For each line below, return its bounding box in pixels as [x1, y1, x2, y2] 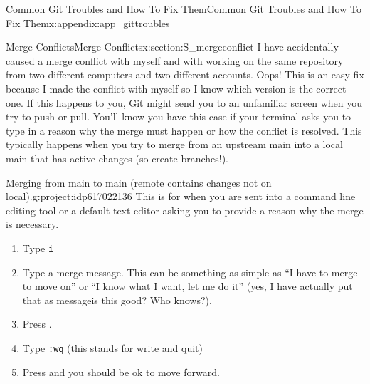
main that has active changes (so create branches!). [6, 150, 229, 165]
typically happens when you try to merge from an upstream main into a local [6, 137, 343, 152]
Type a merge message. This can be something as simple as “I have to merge [22, 264, 358, 279]
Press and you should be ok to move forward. [22, 364, 220, 379]
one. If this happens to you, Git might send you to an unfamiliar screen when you [6, 95, 363, 110]
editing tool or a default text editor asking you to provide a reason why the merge [6, 202, 364, 217]
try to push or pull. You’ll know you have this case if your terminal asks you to [6, 109, 351, 124]
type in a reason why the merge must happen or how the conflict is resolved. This [6, 123, 362, 137]
